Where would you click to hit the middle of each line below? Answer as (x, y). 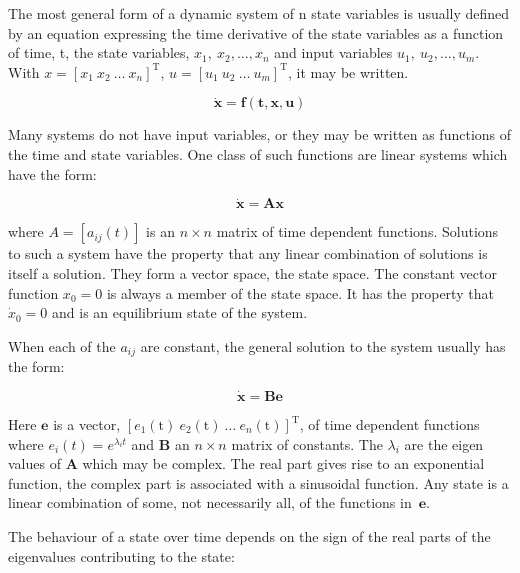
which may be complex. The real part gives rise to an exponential (283, 463)
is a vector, (87, 424)
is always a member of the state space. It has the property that (300, 292)
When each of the (62, 345)
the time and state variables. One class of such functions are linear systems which (258, 153)
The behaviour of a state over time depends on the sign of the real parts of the (249, 535)
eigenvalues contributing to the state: (121, 555)
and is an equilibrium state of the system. (180, 312)
